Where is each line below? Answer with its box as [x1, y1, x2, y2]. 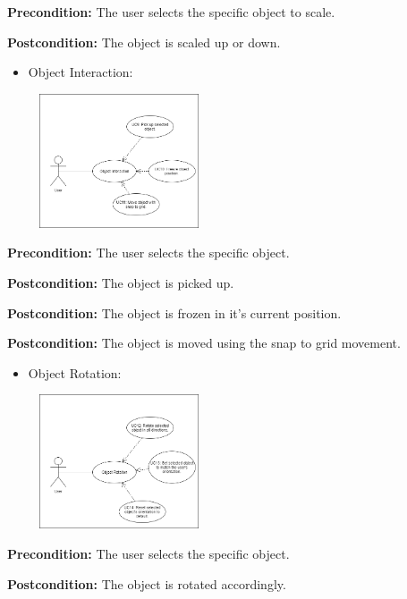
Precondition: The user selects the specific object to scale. [7, 3, 335, 21]
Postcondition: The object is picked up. [7, 273, 234, 291]
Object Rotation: [28, 363, 122, 382]
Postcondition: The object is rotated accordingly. [7, 574, 286, 593]
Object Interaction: [28, 63, 133, 81]
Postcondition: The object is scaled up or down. [7, 32, 281, 51]
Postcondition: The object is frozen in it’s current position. [7, 303, 342, 322]
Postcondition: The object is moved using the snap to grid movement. [7, 333, 401, 352]
